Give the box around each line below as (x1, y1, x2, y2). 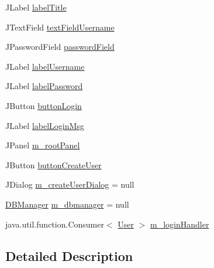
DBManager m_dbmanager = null (5, 198, 129, 210)
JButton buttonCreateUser (5, 158, 102, 171)
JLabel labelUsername (5, 60, 85, 72)
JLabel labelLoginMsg (5, 119, 84, 131)
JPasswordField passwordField (5, 40, 115, 53)
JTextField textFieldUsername (5, 21, 115, 33)
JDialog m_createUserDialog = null (5, 178, 134, 191)
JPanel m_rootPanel (5, 139, 80, 151)
